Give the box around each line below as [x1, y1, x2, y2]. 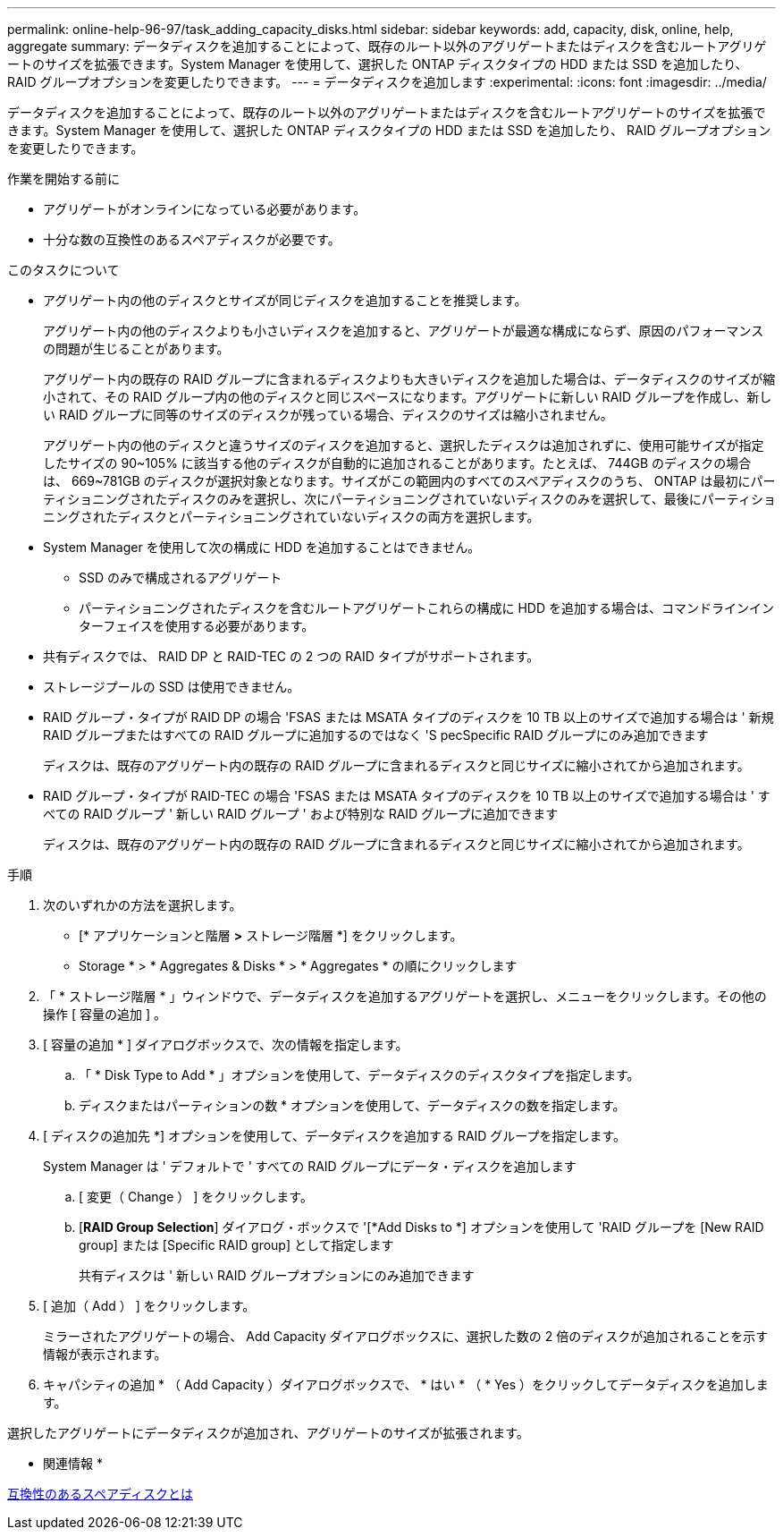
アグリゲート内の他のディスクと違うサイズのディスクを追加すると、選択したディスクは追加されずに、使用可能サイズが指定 [43, 437, 764, 453]
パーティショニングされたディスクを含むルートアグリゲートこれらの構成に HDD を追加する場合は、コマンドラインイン [79, 600, 774, 616]
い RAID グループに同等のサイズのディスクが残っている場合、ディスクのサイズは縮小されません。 [43, 407, 613, 422]
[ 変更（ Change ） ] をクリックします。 [79, 1189, 313, 1204]
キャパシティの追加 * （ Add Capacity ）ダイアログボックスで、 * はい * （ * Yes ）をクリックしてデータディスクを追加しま [43, 1377, 769, 1392]
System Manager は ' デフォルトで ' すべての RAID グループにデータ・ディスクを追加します [43, 1159, 577, 1174]
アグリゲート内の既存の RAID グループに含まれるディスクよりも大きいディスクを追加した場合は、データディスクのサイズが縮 [43, 371, 776, 386]
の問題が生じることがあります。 [43, 341, 230, 356]
